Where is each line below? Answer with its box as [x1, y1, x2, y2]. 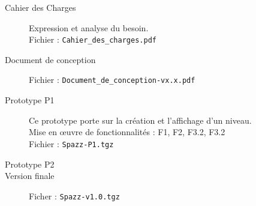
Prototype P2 [5, 157, 55, 170]
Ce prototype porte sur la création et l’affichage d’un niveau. [29, 114, 252, 126]
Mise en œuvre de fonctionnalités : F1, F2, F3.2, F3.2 [29, 126, 225, 138]
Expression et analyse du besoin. [29, 21, 149, 34]
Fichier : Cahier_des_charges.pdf [29, 33, 156, 46]
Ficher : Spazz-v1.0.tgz [29, 189, 120, 202]
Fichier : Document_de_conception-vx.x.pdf [29, 73, 195, 86]
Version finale [5, 169, 55, 182]
